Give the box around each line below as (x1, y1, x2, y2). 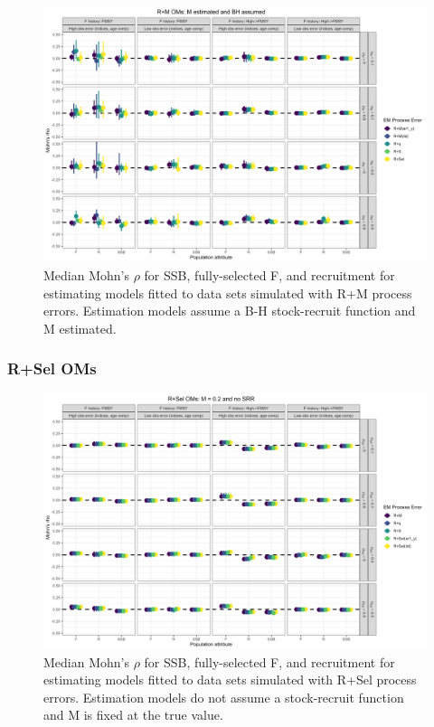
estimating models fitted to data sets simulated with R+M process (43, 283, 412, 302)
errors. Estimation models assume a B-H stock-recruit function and (43, 301, 416, 320)
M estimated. (43, 318, 117, 337)
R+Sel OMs (7, 357, 97, 380)
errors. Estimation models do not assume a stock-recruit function (43, 687, 404, 706)
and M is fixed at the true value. (43, 705, 223, 724)
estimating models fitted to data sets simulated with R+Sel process (43, 670, 417, 689)
